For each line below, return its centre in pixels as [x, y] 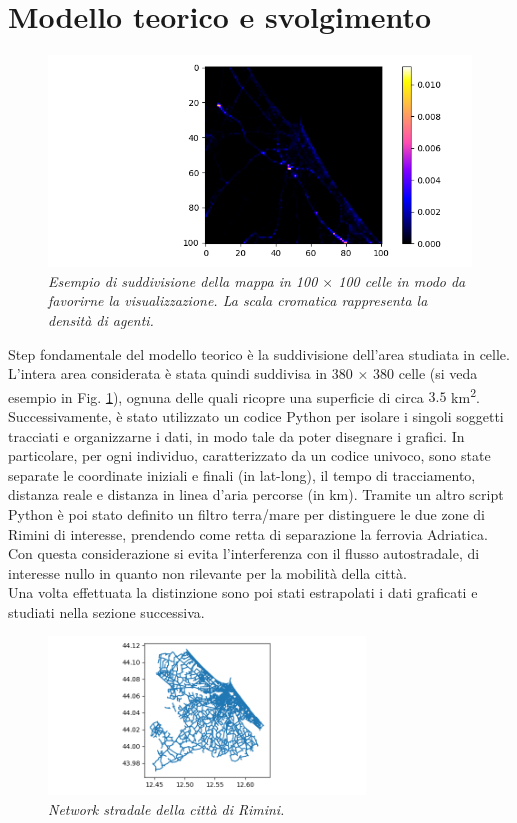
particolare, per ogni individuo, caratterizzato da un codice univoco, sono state [249, 455]
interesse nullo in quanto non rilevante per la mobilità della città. [207, 572]
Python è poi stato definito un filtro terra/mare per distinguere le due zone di [247, 513]
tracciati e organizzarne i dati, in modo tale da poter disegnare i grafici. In [236, 435]
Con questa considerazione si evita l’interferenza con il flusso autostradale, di [244, 553]
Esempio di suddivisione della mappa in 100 [183, 280]
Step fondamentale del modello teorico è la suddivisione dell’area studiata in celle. [259, 353]
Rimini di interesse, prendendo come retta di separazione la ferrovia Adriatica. [248, 533]
